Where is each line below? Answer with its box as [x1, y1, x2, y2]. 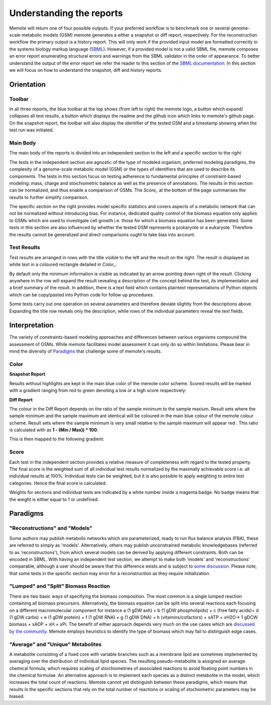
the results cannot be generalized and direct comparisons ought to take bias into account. [9, 231, 196, 238]
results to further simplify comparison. [9, 194, 89, 200]
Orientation [9, 80, 46, 89]
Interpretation [9, 321, 54, 329]
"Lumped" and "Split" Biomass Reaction [9, 583, 110, 590]
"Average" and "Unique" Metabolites [9, 641, 102, 648]
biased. [9, 693, 25, 699]
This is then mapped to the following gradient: [9, 436, 105, 442]
